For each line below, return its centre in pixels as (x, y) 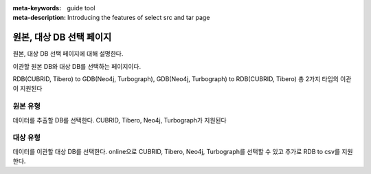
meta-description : (40, 18)
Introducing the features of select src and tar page (139, 18)
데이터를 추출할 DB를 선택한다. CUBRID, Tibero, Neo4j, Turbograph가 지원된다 (120, 120)
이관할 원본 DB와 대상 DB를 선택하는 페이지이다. (77, 66)
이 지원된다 (27, 89)
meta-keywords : (37, 8)
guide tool (81, 8)
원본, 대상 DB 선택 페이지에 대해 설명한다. (68, 54)
